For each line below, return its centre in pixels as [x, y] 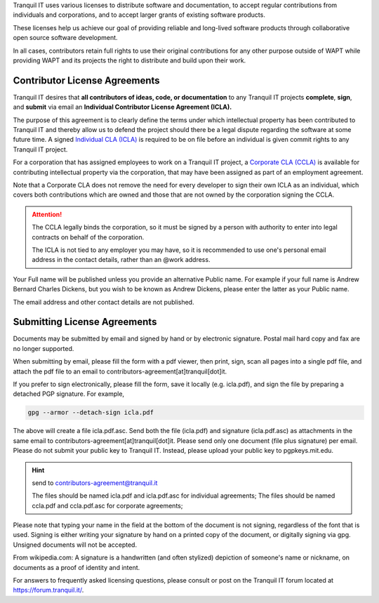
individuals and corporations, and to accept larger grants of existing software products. [139, 15]
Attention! [47, 214]
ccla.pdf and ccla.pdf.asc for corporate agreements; [107, 505]
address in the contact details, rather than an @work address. [121, 260]
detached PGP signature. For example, [69, 394]
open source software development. [66, 38]
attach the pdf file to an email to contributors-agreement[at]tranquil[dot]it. [120, 371]
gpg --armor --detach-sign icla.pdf [91, 413]
